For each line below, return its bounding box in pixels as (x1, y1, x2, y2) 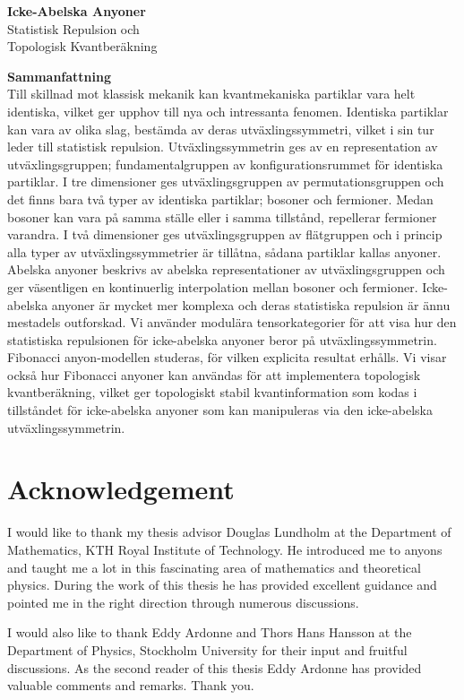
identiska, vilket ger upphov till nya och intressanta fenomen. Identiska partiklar (7, 101, 449, 120)
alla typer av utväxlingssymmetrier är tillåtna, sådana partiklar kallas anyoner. (7, 242, 442, 261)
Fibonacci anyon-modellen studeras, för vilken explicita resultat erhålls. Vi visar (7, 348, 447, 367)
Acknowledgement (7, 471, 235, 507)
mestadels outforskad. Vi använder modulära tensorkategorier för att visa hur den (7, 313, 457, 332)
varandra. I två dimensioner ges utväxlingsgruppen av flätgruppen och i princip (7, 225, 443, 244)
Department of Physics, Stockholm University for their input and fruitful (7, 640, 408, 659)
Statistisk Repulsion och (7, 19, 140, 38)
